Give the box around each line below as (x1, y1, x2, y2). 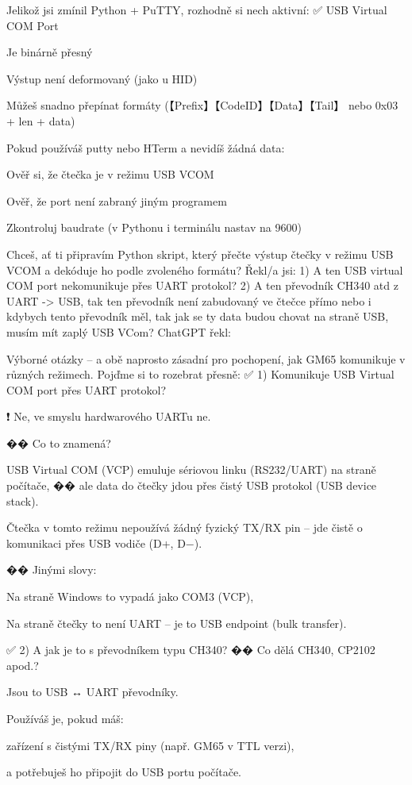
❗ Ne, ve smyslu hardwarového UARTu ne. (6, 408, 211, 425)
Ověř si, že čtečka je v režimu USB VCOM (6, 166, 214, 183)
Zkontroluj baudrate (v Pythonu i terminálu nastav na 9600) (6, 219, 302, 236)
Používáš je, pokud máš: (6, 710, 124, 726)
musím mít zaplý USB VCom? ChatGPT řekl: (6, 323, 231, 340)
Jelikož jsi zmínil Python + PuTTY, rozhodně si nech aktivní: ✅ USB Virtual (6, 2, 387, 17)
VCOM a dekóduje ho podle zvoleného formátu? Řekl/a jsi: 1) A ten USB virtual (6, 261, 403, 278)
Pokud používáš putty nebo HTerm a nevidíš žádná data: (6, 139, 285, 156)
